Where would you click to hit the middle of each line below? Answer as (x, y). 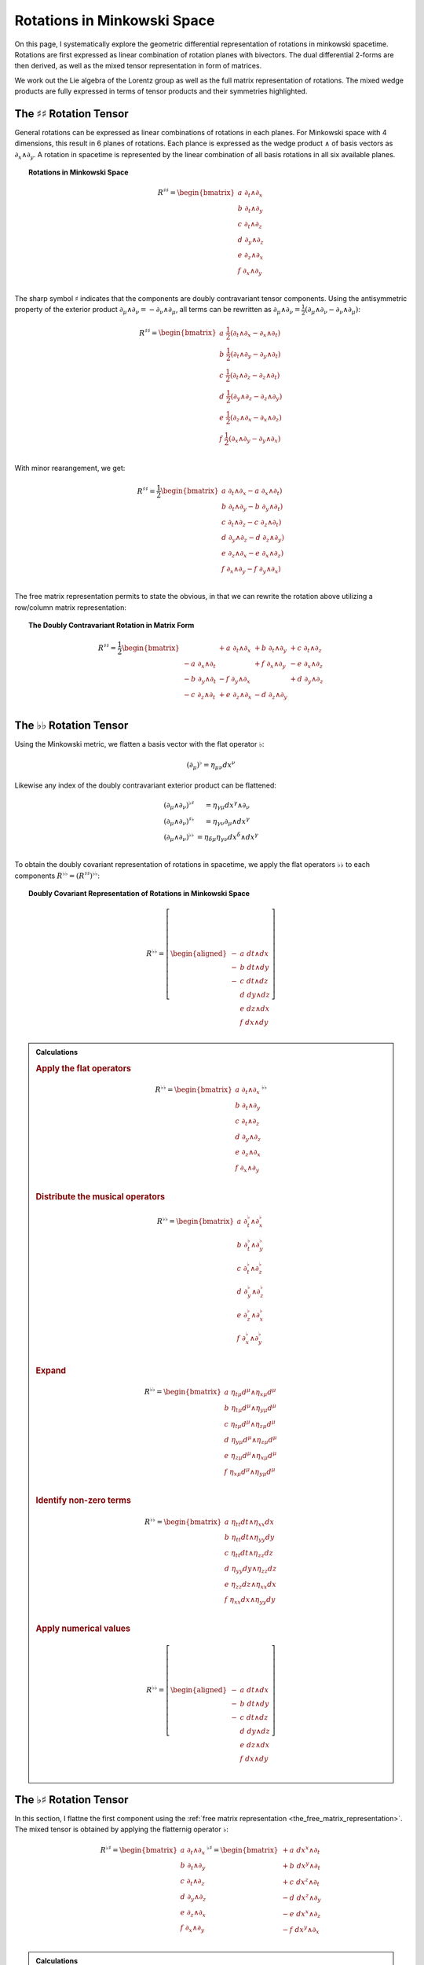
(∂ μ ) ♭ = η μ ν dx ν (211, 765)
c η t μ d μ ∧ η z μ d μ (250, 1424)
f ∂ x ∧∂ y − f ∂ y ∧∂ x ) (251, 570)
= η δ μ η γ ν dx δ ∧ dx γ (228, 837)
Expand (51, 1370)
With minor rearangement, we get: (70, 468)
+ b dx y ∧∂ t (302, 1866)
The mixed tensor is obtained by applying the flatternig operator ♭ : (122, 1829)
